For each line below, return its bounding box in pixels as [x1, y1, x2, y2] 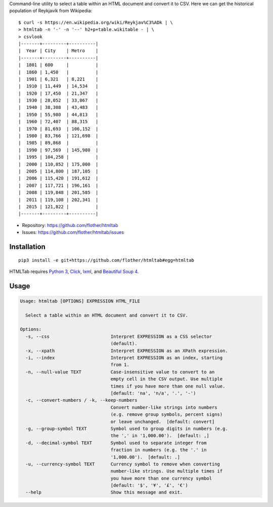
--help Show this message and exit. [25, 489, 183, 495]
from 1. [110, 362, 130, 368]
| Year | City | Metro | [18, 48, 99, 54]
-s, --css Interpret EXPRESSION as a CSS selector [25, 333, 212, 339]
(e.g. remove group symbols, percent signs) [110, 412, 223, 417]
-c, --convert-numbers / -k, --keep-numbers [25, 398, 138, 403]
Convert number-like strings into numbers [110, 404, 217, 410]
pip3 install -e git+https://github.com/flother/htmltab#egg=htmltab [18, 257, 195, 263]
